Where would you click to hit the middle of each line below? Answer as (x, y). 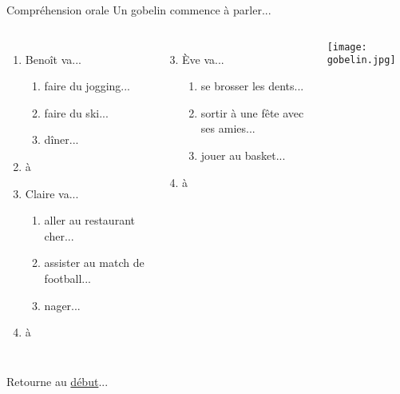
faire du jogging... (87, 86)
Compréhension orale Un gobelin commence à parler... (139, 10)
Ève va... (203, 59)
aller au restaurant (89, 220)
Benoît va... (53, 59)
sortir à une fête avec (252, 112)
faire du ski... (76, 112)
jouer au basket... (243, 155)
